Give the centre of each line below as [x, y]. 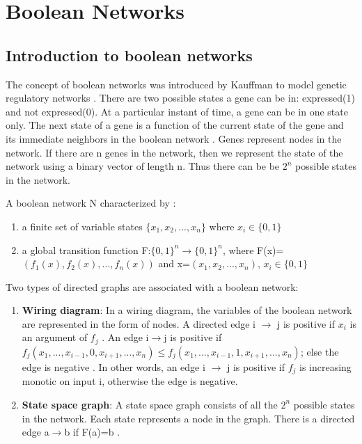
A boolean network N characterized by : [91, 203]
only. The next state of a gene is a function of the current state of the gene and [175, 125]
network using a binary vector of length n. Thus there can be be [143, 166]
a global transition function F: [86, 249]
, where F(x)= [253, 249]
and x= [174, 263]
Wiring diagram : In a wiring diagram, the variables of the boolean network [187, 310]
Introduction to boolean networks [129, 55]
